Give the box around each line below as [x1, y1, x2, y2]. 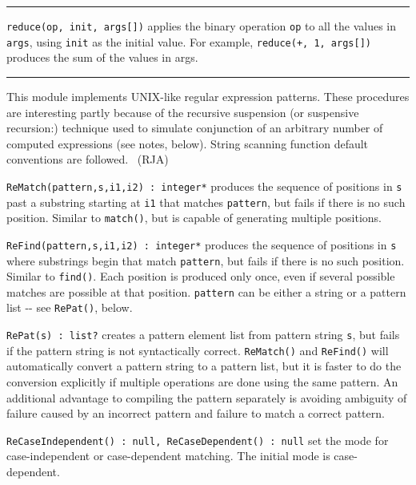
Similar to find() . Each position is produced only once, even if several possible [6, 268, 395, 285]
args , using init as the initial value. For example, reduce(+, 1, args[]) [6, 33, 371, 50]
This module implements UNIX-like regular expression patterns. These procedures [6, 87, 410, 104]
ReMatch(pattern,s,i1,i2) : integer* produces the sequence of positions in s [6, 177, 402, 194]
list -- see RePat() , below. [6, 299, 133, 316]
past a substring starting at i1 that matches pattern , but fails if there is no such [6, 193, 406, 210]
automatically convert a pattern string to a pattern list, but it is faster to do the [6, 358, 402, 374]
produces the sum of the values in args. [6, 49, 198, 66]
